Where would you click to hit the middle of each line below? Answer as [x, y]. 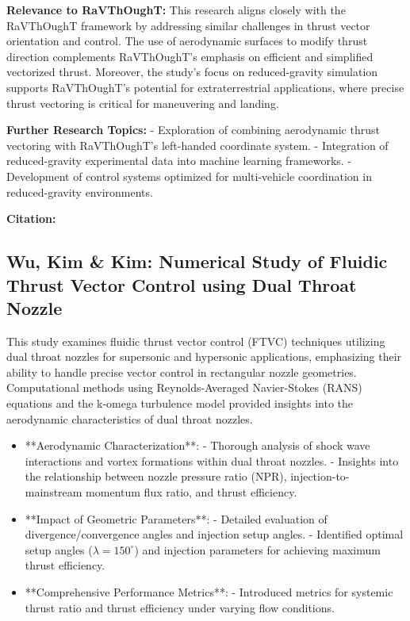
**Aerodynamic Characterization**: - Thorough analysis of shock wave [197, 445]
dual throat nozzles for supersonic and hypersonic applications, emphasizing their [204, 356]
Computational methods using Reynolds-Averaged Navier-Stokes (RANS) [184, 387]
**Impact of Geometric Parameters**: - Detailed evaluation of [176, 518]
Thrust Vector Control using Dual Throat [182, 284]
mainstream [54, 492]
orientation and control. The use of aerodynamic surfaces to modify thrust [187, 41]
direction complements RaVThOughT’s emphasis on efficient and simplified [190, 56]
